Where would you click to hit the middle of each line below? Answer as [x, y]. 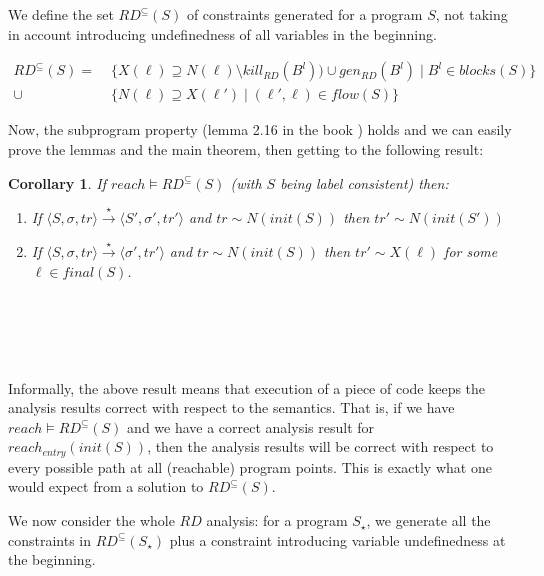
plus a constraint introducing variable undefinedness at [337, 539]
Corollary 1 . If [57, 182]
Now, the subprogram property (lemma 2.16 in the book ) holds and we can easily [260, 129]
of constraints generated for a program [304, 14]
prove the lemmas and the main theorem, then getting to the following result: [246, 148]
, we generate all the [428, 520]
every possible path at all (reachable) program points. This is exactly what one [250, 466]
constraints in [50, 539]
